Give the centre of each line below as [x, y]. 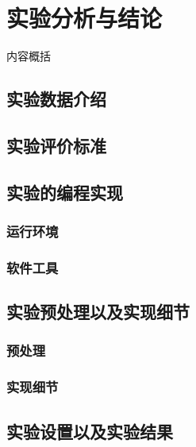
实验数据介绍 [56, 99]
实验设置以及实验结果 [90, 431]
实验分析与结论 [85, 18]
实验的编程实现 [65, 192]
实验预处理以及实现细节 [98, 312]
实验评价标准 [56, 145]
